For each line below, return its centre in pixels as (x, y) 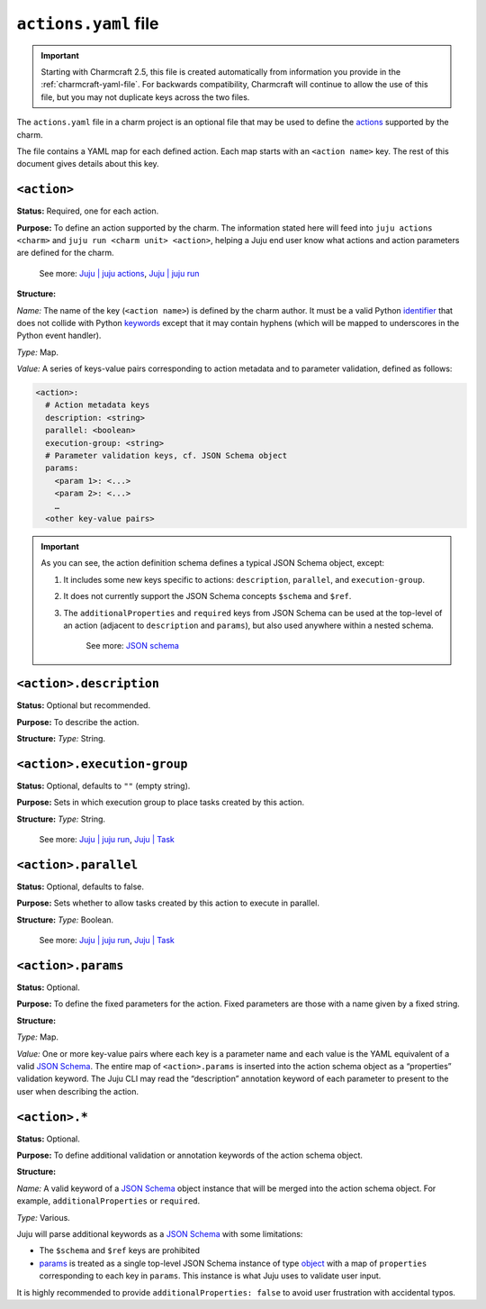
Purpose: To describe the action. (78, 722)
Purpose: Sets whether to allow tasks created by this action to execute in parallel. (168, 903)
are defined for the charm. (65, 253)
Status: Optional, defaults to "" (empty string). (103, 786)
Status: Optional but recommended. (84, 705)
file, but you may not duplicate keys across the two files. (145, 97)
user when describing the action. (78, 1091)
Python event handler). (59, 336)
